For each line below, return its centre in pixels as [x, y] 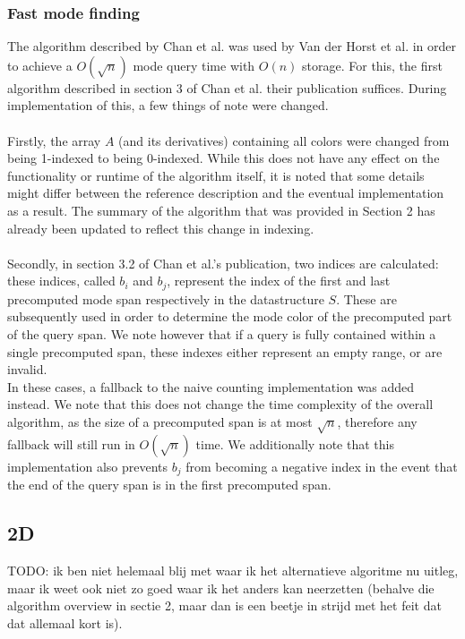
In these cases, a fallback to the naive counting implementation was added [211, 386]
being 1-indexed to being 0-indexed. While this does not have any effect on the [224, 158]
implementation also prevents [88, 466]
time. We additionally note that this [295, 443]
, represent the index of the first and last [279, 281]
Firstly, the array [54, 140]
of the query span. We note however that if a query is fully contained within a [222, 333]
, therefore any [377, 421]
